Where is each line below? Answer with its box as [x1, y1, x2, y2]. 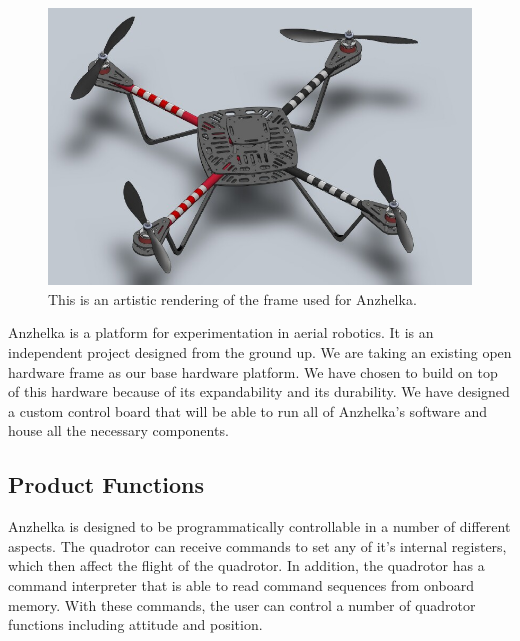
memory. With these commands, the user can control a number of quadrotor [8, 594, 476, 615]
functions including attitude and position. [8, 614, 263, 635]
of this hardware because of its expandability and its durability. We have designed [8, 381, 510, 402]
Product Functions [8, 469, 205, 500]
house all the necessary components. [8, 420, 229, 441]
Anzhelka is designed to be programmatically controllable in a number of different [8, 516, 511, 537]
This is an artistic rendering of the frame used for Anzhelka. [48, 288, 417, 309]
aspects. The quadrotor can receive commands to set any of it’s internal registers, [8, 535, 507, 556]
